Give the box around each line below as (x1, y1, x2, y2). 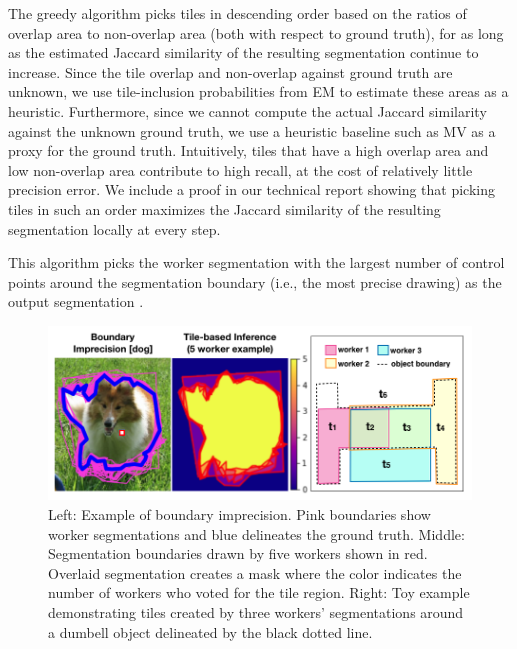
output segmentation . (8, 291, 144, 312)
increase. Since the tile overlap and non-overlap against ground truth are (8, 61, 453, 82)
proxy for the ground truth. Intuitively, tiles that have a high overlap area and (8, 140, 489, 161)
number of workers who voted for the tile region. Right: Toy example (48, 582, 470, 603)
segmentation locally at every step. (8, 218, 221, 239)
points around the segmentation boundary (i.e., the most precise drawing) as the (8, 271, 502, 292)
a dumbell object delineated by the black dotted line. (48, 621, 373, 642)
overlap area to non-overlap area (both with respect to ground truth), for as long (8, 22, 504, 43)
